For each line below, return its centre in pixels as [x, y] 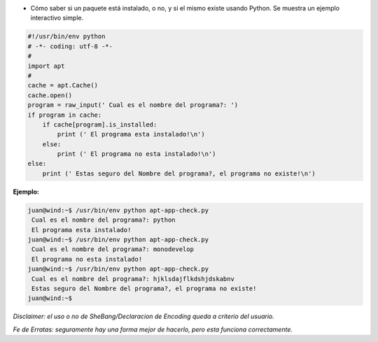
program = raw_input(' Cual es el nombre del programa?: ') [133, 105]
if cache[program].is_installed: [100, 124]
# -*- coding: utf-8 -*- [70, 46]
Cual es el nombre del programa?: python [104, 220]
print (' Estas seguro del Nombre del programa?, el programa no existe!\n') [179, 173]
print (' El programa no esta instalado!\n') [136, 154]
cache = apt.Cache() [63, 85]
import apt [46, 66]
